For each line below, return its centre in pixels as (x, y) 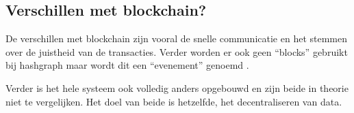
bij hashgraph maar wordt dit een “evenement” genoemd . (127, 65)
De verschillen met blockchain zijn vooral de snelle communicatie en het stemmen (176, 38)
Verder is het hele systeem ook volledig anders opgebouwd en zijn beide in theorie (177, 87)
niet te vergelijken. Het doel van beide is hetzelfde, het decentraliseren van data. (174, 101)
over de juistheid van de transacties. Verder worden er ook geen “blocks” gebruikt (177, 51)
